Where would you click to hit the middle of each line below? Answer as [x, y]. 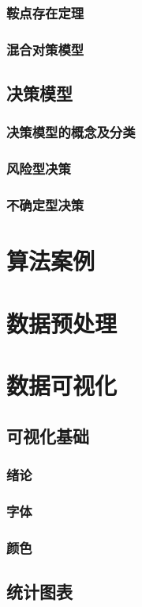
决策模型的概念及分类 [71, 132]
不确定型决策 [45, 205]
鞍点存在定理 [45, 12]
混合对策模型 [45, 49]
